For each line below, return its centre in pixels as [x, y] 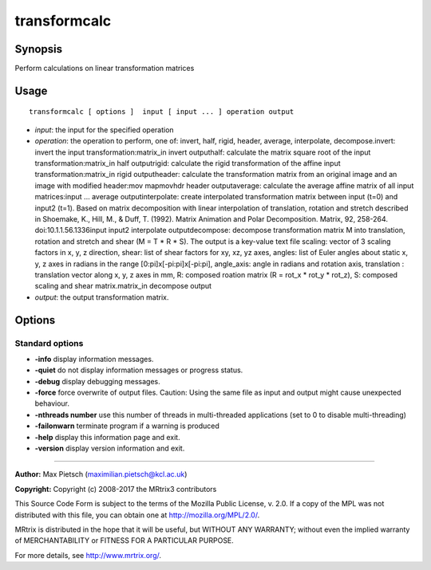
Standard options [49, 343]
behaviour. [52, 403]
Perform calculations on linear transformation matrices [105, 69]
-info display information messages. [94, 359]
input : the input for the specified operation [105, 130]
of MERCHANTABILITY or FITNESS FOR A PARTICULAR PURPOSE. [125, 541]
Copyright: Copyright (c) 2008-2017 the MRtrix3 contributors [116, 489]
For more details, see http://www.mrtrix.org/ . [88, 555]
